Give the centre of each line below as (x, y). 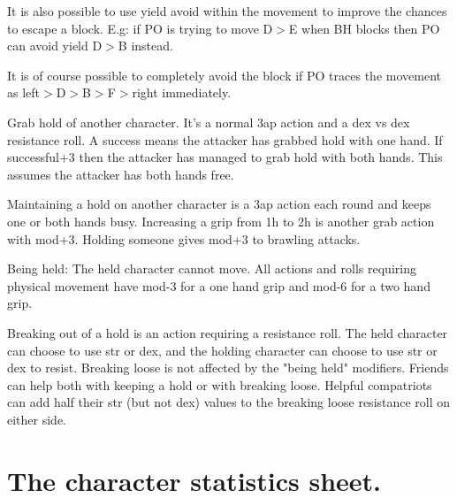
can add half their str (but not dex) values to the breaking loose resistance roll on (229, 402)
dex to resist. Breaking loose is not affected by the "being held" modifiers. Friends (228, 368)
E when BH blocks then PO (364, 28)
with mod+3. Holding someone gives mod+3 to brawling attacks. (184, 238)
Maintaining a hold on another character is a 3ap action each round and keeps (219, 204)
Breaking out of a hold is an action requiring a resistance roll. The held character (228, 332)
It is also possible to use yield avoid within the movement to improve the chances (227, 11)
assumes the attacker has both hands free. (121, 174)
